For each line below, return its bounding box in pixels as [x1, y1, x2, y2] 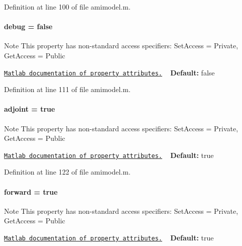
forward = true [4, 186, 58, 197]
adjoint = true [4, 104, 55, 114]
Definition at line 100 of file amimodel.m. [4, 2, 131, 12]
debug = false [4, 21, 53, 32]
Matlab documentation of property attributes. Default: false [4, 67, 215, 77]
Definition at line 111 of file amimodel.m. [4, 84, 131, 95]
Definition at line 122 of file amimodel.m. [4, 167, 131, 177]
